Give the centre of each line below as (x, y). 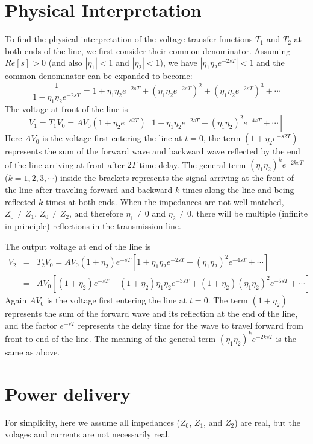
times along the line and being (238, 190)
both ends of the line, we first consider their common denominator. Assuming (148, 50)
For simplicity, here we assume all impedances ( (93, 422)
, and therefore (96, 213)
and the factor (31, 325)
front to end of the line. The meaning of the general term (110, 338)
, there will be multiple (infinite (249, 213)
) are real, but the (267, 422)
